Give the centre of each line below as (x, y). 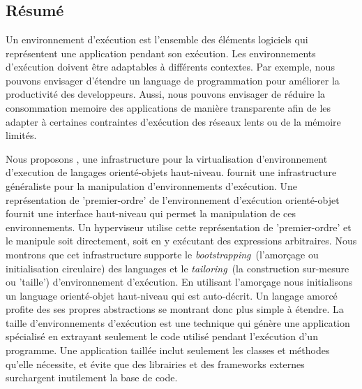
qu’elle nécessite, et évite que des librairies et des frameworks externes (155, 364)
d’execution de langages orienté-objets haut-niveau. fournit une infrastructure (171, 172)
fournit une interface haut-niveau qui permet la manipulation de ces (151, 213)
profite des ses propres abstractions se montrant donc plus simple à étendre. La (175, 309)
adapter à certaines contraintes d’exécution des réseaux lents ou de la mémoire (173, 121)
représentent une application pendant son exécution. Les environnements (161, 53)
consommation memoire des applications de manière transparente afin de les (168, 107)
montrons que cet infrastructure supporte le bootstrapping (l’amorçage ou (162, 254)
